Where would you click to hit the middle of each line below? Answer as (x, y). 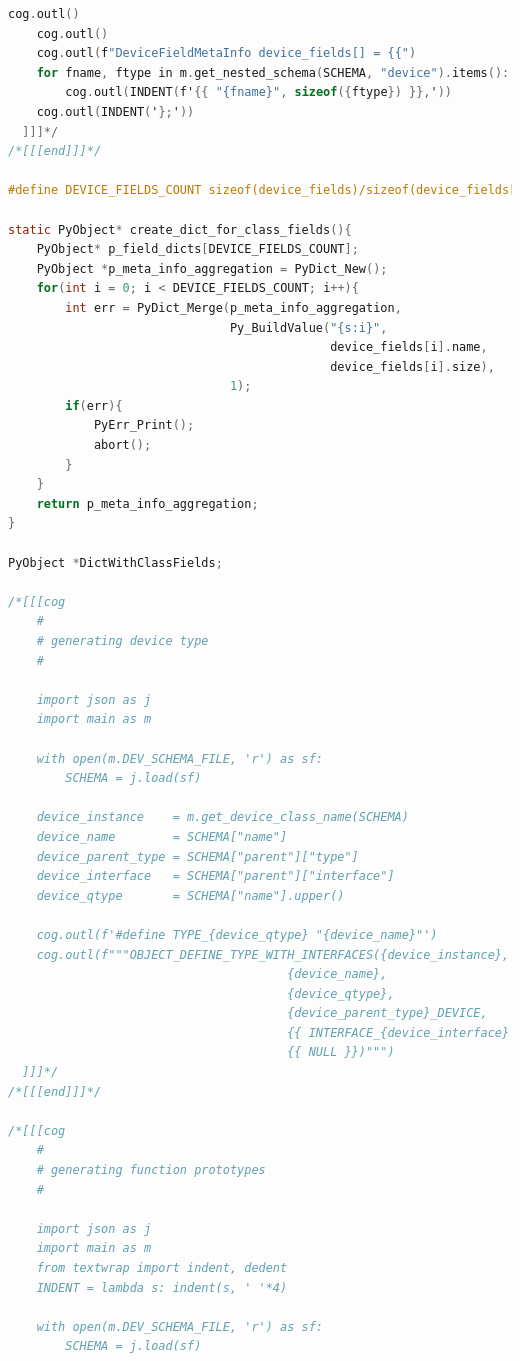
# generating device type (122, 641)
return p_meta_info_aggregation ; (147, 503)
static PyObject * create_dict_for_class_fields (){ (180, 229)
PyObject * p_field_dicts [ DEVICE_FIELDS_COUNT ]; (197, 249)
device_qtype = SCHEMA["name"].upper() (190, 895)
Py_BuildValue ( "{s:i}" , (308, 327)
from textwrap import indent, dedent (162, 1268)
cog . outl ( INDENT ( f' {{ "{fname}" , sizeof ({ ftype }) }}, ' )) (259, 92)
